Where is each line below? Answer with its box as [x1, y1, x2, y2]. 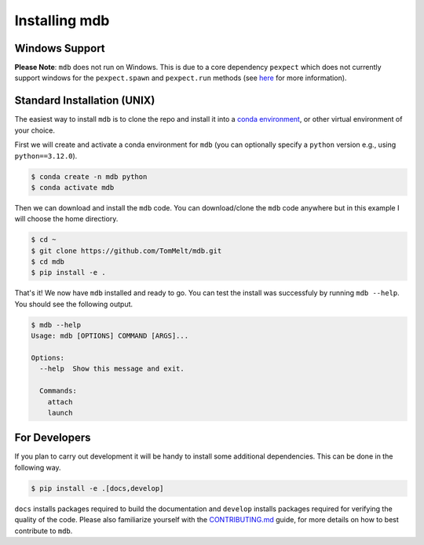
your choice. [14, 126, 55, 135]
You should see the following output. [14, 299, 133, 309]
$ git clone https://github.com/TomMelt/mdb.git [31, 246, 222, 255]
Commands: [39, 386, 78, 396]
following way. [14, 463, 62, 472]
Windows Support [14, 42, 105, 55]
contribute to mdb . [14, 526, 73, 536]
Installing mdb [14, 12, 110, 29]
